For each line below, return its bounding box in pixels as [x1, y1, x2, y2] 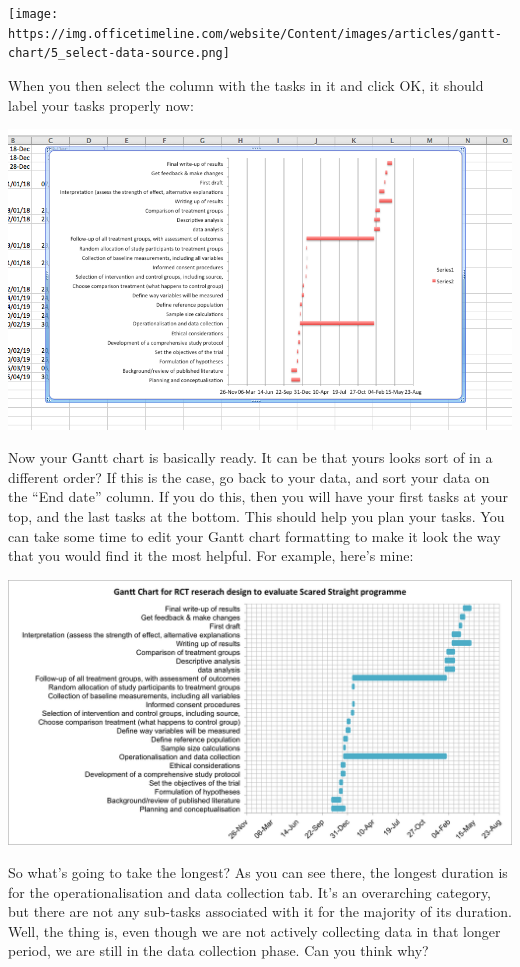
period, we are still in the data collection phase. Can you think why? [8, 940, 429, 961]
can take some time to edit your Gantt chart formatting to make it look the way [8, 525, 501, 546]
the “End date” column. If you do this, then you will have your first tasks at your [8, 486, 508, 507]
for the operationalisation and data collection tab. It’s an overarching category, [8, 881, 491, 902]
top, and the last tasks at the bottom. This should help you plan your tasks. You [8, 505, 505, 526]
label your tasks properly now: [8, 94, 194, 115]
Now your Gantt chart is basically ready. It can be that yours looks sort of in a [8, 447, 493, 468]
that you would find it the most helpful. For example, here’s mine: [8, 545, 414, 566]
